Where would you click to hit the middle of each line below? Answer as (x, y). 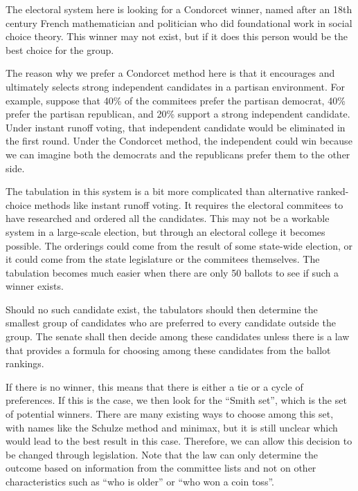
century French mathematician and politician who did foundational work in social (179, 22)
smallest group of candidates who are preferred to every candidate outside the (171, 323)
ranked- (333, 191)
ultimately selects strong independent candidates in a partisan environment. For (175, 86)
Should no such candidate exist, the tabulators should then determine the (162, 309)
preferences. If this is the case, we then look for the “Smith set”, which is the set (176, 400)
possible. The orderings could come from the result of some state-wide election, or (179, 245)
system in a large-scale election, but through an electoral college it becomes (165, 231)
